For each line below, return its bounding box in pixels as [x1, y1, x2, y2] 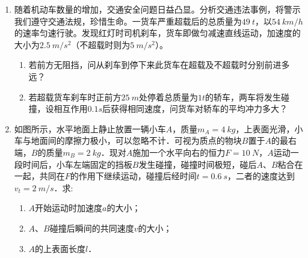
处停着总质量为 [138, 90, 198, 103]
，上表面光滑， [235, 122, 295, 135]
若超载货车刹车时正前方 [28, 90, 122, 103]
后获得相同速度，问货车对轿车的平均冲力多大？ [102, 102, 288, 115]
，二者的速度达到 [227, 170, 295, 182]
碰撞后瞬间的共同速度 [49, 221, 134, 234]
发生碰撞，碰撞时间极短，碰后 [138, 158, 257, 170]
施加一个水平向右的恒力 [132, 146, 226, 158]
